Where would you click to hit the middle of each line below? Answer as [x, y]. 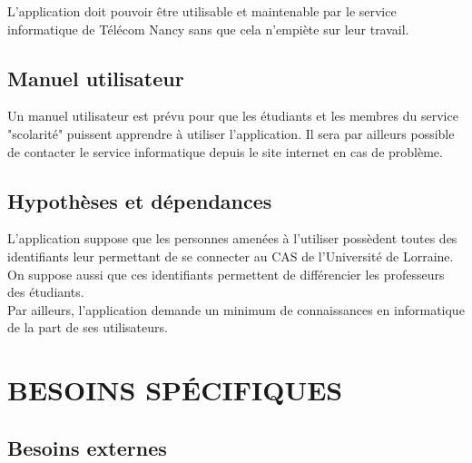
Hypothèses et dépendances [140, 200]
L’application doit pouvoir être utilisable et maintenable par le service [202, 11]
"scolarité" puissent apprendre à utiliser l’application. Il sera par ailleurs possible [231, 133]
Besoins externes [87, 447]
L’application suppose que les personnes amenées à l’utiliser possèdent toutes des [232, 238]
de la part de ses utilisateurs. [88, 327]
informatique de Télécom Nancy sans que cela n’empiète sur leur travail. [208, 29]
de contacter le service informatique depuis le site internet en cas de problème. [225, 151]
